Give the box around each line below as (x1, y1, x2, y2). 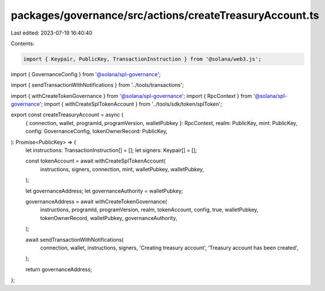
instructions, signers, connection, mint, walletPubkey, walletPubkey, (40, 165, 205, 172)
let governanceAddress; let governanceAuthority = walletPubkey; (25, 187, 184, 194)
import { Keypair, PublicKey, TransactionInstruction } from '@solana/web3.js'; (23, 56, 262, 62)
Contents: (11, 40, 35, 47)
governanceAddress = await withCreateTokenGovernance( (25, 198, 167, 205)
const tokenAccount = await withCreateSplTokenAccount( (25, 157, 166, 164)
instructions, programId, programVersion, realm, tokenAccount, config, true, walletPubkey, (40, 206, 259, 214)
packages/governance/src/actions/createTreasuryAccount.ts (11, 9, 320, 22)
